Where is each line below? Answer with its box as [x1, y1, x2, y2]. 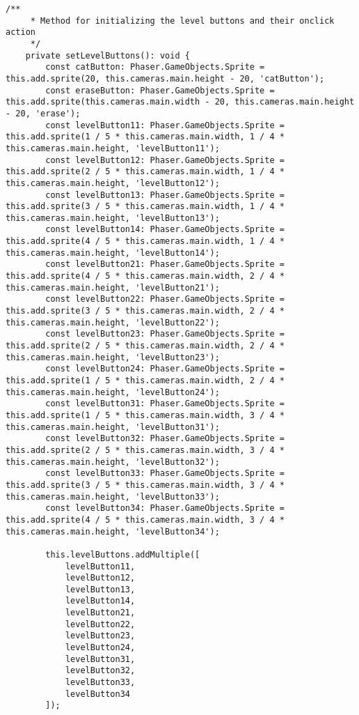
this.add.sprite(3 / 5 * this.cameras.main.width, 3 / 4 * [6, 479, 285, 490]
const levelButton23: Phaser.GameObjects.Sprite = [45, 329, 285, 339]
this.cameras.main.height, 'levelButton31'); [6, 422, 220, 432]
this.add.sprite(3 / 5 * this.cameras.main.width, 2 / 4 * [6, 306, 285, 316]
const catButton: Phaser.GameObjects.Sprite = [45, 62, 265, 72]
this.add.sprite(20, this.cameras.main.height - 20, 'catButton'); [6, 73, 325, 84]
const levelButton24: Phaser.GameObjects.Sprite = [45, 364, 285, 374]
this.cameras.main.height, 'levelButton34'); [6, 526, 220, 537]
